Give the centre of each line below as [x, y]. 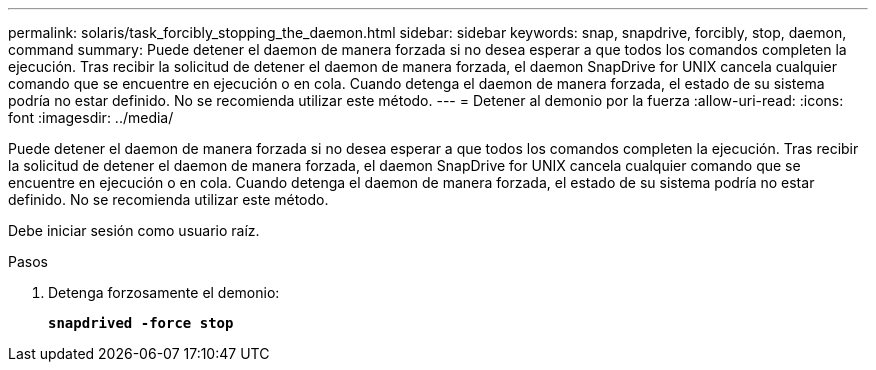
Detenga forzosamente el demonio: [164, 292]
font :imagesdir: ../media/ [91, 117]
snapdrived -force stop [141, 323]
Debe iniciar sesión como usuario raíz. [134, 230]
